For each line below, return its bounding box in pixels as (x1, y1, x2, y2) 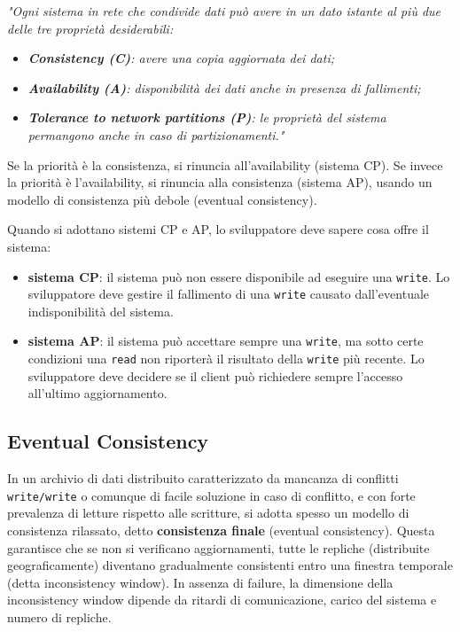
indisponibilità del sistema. (27, 301, 174, 320)
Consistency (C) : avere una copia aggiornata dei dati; (27, 49, 334, 67)
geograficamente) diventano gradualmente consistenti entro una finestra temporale (7, 556, 453, 574)
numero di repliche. (7, 607, 112, 626)
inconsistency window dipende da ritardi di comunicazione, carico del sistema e (7, 590, 437, 609)
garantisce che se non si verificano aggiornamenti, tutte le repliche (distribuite (7, 538, 430, 557)
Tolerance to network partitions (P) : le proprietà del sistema (27, 108, 386, 127)
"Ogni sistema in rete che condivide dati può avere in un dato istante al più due (7, 2, 441, 20)
